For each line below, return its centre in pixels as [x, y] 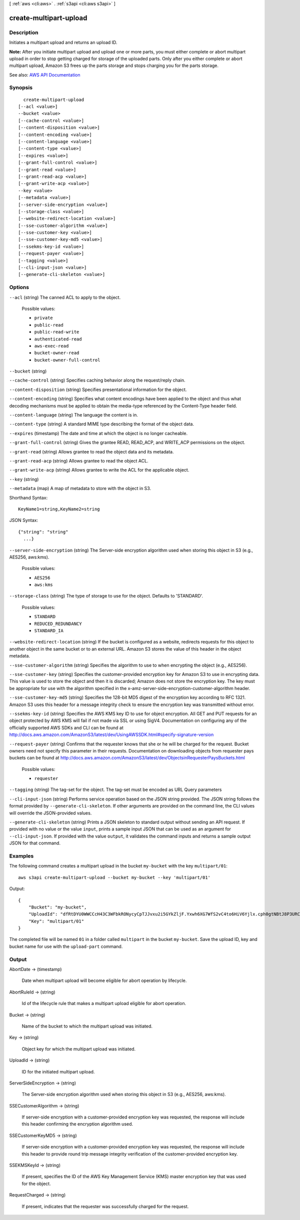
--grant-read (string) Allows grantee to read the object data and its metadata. [92, 451]
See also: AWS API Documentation [45, 74]
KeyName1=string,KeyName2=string [59, 509]
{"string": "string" [43, 532]
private [44, 318]
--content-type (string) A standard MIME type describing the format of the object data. [102, 424]
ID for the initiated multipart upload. [58, 1071]
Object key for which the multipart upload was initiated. [79, 1049]
